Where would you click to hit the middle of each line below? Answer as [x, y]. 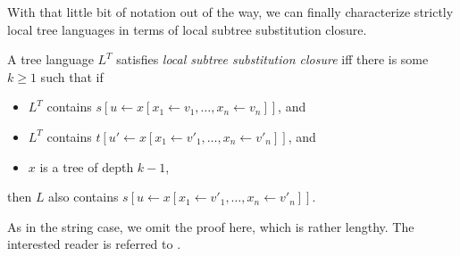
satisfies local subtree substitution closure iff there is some [272, 59]
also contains [84, 197]
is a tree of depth [87, 166]
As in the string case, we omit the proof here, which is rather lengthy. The [211, 226]
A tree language [50, 59]
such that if [72, 76]
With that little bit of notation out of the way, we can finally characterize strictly [230, 12]
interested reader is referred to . [94, 244]
